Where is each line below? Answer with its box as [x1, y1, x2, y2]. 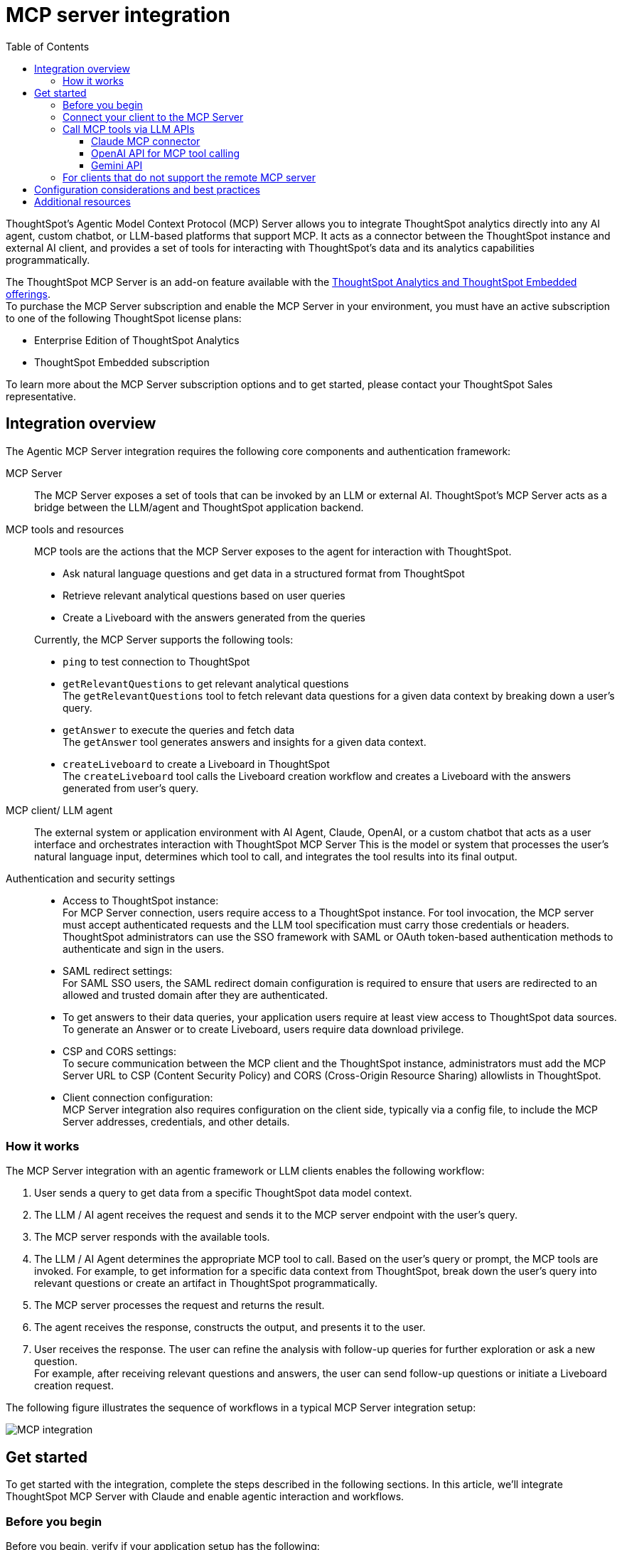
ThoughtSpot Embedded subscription [34, 356, 210, 368]
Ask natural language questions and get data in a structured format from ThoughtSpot [63, 567, 465, 579]
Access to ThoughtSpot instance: [63, 894, 219, 907]
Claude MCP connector [91, 134, 200, 147]
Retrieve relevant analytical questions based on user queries [63, 589, 345, 602]
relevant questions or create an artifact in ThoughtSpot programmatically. [34, 1277, 378, 1290]
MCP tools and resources [6, 523, 124, 535]
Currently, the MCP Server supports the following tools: [34, 633, 294, 646]
